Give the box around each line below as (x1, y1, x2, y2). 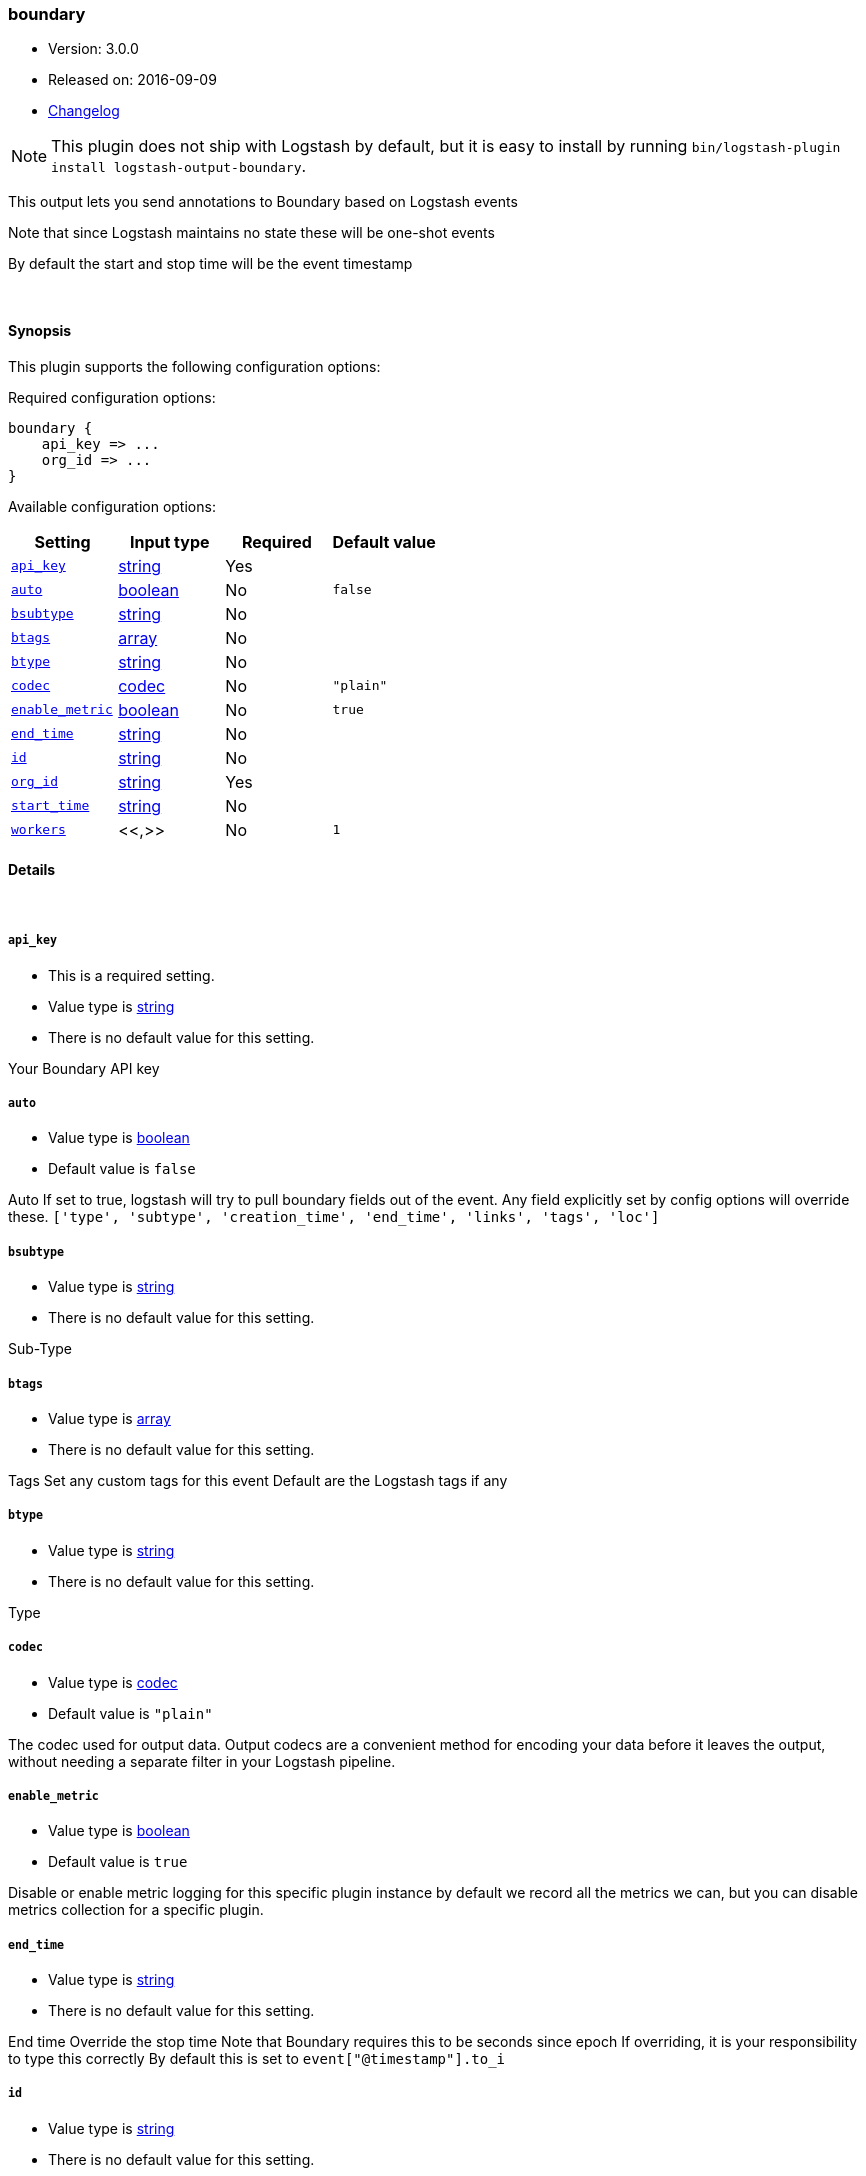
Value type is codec (48, 1673, 178, 1691)
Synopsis (8, 321, 72, 339)
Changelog (48, 102, 120, 120)
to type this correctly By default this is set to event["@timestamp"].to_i (8, 2050, 506, 2068)
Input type (129, 531, 210, 552)
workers (11, 822, 66, 838)
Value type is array (48, 1409, 171, 1427)
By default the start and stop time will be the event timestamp (8, 255, 413, 273)
